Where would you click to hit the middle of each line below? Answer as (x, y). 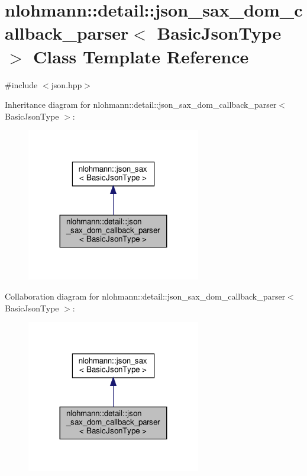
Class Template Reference (141, 56)
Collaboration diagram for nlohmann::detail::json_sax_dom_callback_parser (145, 296)
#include (21, 84)
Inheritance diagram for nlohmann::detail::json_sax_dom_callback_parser (141, 104)
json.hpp (67, 84)
